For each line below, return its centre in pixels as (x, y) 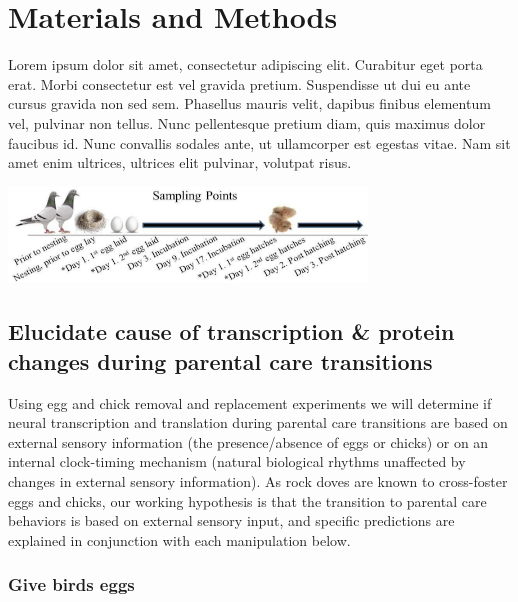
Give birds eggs (71, 584)
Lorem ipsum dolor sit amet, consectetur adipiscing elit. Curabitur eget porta (245, 64)
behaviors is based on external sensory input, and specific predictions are (231, 520)
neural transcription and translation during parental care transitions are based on (258, 422)
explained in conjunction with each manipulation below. (179, 539)
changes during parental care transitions (220, 360)
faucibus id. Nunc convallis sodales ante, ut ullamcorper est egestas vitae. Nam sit (259, 142)
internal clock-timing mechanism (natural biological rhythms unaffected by (237, 461)
